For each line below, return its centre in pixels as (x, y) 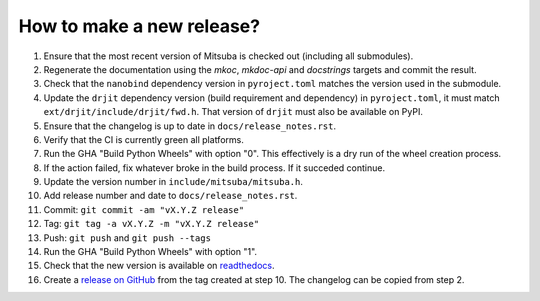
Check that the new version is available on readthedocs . (159, 266)
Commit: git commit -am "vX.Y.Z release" (144, 209)
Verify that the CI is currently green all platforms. (143, 139)
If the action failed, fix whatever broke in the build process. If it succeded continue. (214, 167)
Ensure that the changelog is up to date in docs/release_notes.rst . (190, 126)
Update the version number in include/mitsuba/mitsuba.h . (173, 182)
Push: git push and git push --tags (127, 237)
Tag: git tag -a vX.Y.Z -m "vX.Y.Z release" (151, 224)
